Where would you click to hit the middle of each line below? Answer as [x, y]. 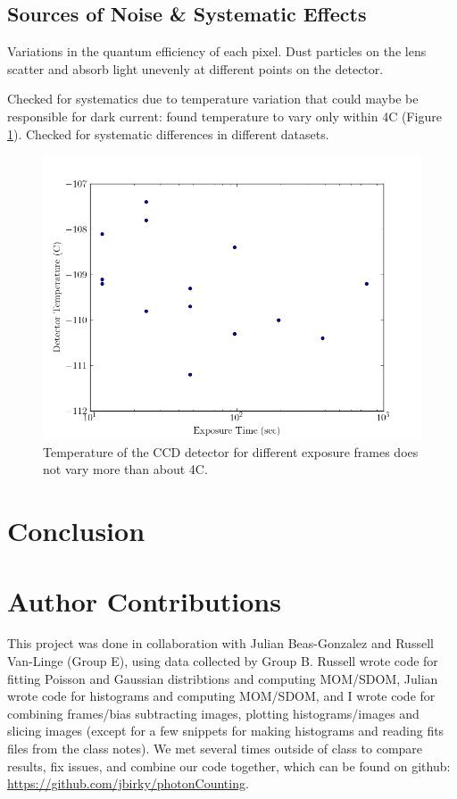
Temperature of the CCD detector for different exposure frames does [231, 451]
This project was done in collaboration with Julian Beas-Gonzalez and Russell [220, 643]
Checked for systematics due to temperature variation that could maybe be [213, 99]
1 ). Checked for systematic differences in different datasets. [168, 133]
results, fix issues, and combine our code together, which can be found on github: [229, 766]
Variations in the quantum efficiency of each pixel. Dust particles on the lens [217, 51]
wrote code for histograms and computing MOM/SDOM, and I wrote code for [221, 696]
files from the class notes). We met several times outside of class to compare [215, 749]
